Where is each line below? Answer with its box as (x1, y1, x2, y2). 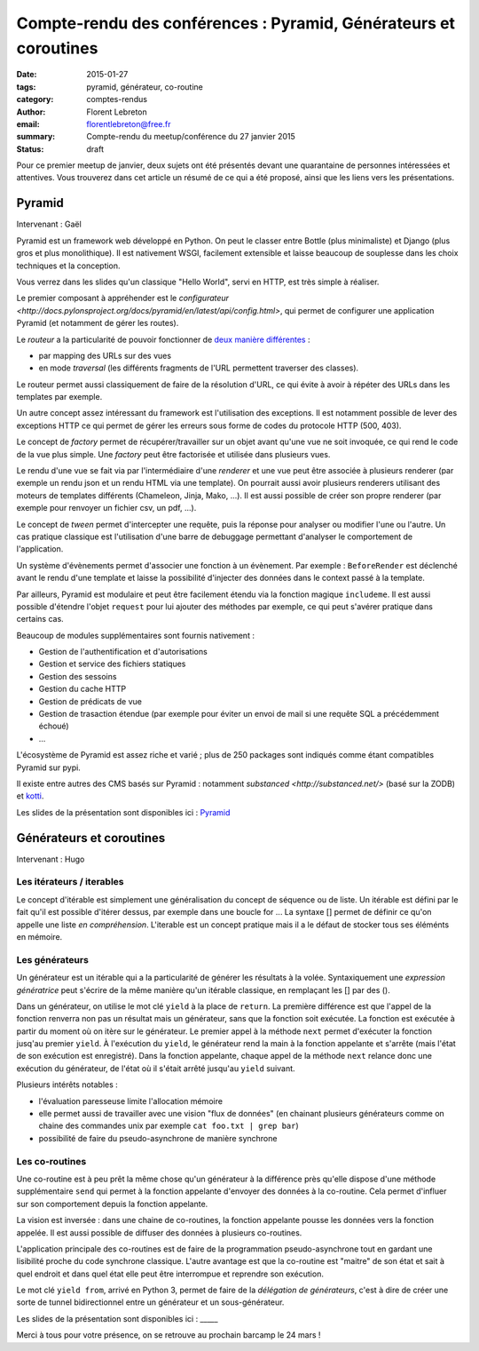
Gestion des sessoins (38, 671, 117, 681)
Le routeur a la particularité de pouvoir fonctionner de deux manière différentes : (16, 334, 310, 345)
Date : (16, 69, 37, 80)
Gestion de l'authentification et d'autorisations (38, 647, 208, 657)
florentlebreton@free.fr (86, 118, 172, 129)
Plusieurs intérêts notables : (16, 1079, 119, 1090)
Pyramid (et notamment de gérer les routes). (16, 318, 179, 329)
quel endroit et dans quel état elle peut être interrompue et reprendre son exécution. (16, 1268, 324, 1279)
